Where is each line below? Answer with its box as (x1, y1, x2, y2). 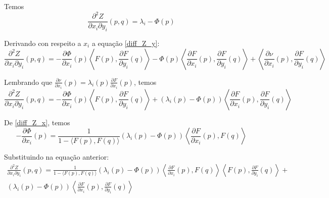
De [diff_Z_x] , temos (4, 117, 70, 127)
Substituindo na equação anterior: (4, 152, 109, 162)
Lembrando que (4, 76, 53, 87)
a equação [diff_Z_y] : (91, 37, 160, 48)
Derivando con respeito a (4, 37, 81, 48)
